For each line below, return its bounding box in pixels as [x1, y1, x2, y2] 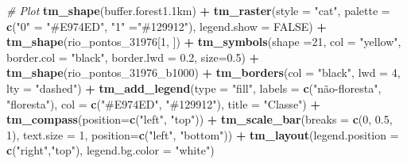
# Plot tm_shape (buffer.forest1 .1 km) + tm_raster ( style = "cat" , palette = [6, 2, 390, 18]
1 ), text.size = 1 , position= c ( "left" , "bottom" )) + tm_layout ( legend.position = [6, 126, 399, 143]
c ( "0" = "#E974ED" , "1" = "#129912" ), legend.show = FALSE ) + [6, 17, 327, 34]
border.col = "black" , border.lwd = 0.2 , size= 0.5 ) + [6, 48, 260, 65]
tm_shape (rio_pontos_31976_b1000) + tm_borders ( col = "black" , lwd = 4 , [6, 64, 401, 81]
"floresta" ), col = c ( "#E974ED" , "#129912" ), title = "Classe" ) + [6, 95, 320, 112]
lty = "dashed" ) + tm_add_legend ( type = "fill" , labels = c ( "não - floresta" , [6, 79, 382, 96]
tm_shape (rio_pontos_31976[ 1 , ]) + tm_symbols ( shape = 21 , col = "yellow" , [6, 33, 401, 50]
